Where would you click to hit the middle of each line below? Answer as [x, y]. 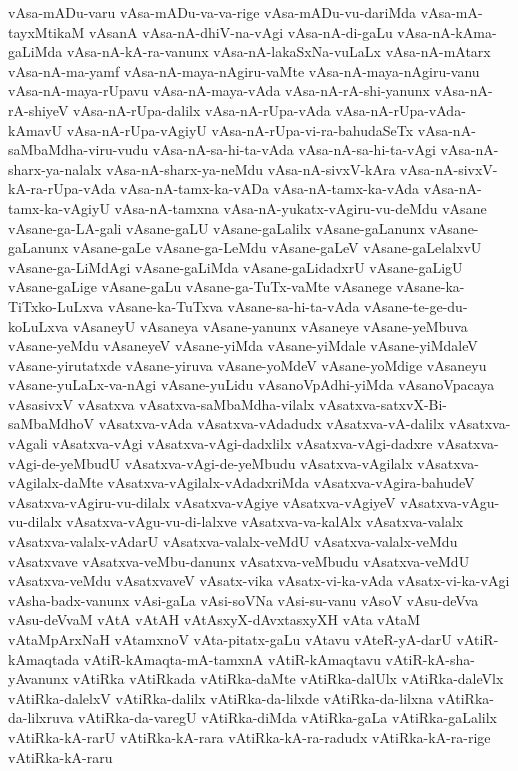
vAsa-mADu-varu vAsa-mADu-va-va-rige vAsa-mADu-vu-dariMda [212, 12]
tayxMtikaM [46, 31]
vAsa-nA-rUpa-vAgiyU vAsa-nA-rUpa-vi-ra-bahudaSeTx [240, 129]
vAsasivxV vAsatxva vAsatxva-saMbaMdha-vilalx [161, 403]
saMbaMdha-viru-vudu [78, 149]
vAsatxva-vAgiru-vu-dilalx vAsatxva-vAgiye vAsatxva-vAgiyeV [202, 501]
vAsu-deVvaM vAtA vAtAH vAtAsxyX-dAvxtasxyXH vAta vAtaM [214, 619]
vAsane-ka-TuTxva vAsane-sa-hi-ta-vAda [233, 305]
